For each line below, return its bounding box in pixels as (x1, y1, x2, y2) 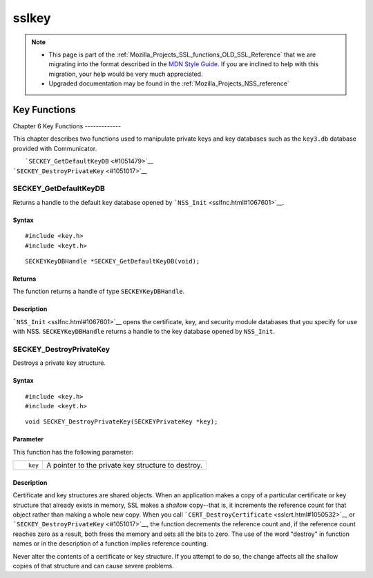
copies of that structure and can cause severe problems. (12, 561, 174, 570)
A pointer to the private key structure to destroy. (46, 461, 203, 470)
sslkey (12, 10, 51, 26)
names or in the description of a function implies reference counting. (12, 539, 209, 548)
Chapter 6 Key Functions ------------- (12, 122, 121, 130)
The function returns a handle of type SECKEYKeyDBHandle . (12, 287, 185, 296)
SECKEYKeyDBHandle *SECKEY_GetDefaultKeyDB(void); (25, 257, 200, 265)
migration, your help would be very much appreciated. (48, 70, 203, 78)
